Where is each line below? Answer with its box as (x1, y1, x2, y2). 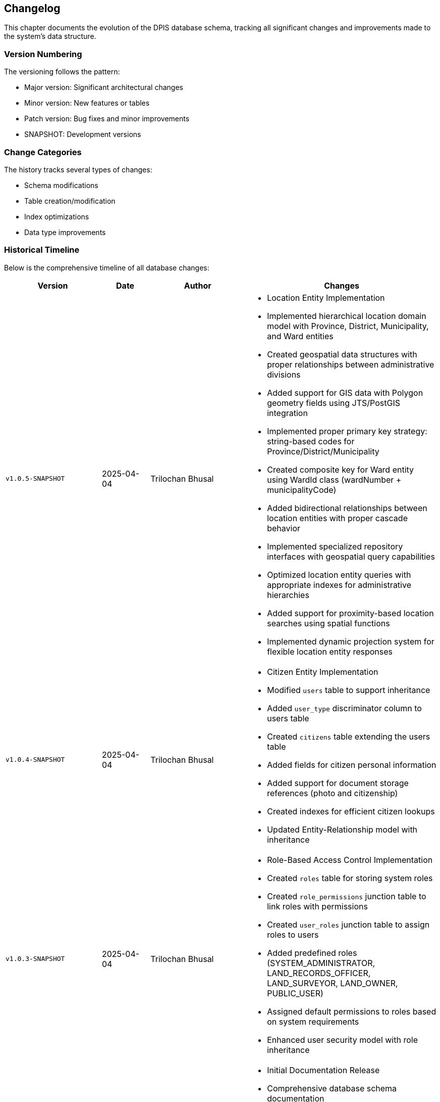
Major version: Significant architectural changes (24, 83, 183, 92)
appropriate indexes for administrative (267, 579, 411, 590)
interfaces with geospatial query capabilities (267, 551, 435, 562)
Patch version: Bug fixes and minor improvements (24, 114, 190, 123)
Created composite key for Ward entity (267, 464, 414, 475)
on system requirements (267, 1016, 359, 1027)
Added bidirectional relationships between (267, 502, 427, 513)
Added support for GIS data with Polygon (267, 387, 423, 398)
